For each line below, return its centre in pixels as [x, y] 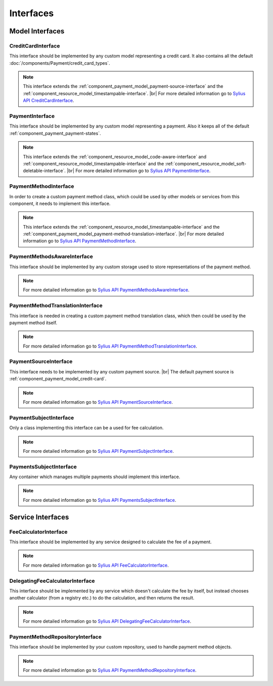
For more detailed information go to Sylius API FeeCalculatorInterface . [96, 565]
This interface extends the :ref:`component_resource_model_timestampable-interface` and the [121, 227]
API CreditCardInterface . [49, 101]
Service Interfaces [39, 517]
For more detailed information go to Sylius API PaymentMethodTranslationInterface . [110, 346]
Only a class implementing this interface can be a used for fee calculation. [86, 428]
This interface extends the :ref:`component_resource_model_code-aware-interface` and [115, 156]
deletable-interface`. [44, 171]
